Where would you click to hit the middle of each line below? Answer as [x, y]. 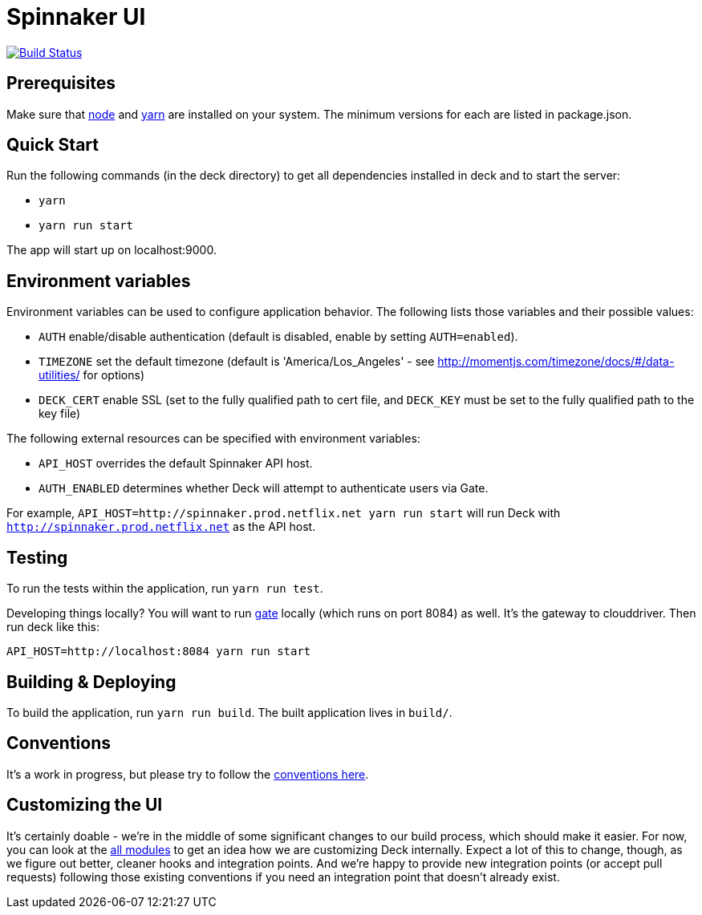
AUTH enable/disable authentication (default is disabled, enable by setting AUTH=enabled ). [278, 337]
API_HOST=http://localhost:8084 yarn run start [159, 652]
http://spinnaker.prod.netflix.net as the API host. [161, 527]
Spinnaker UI [76, 17]
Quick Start [53, 145]
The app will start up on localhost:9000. [112, 250]
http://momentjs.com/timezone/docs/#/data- [556, 362]
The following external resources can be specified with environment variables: [213, 439]
